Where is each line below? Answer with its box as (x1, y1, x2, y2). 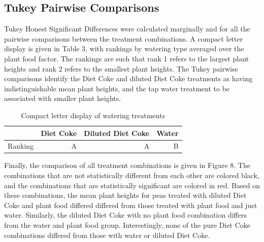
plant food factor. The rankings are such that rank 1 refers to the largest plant (4, 53, 249, 63)
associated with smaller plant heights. (4, 93, 121, 103)
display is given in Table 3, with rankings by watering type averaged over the (4, 43, 244, 54)
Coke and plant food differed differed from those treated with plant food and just (4, 199, 257, 210)
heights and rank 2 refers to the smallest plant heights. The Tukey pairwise (4, 63, 238, 74)
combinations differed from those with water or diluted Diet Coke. (4, 229, 210, 240)
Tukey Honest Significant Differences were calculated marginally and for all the (4, 23, 250, 34)
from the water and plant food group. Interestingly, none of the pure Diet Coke (4, 220, 251, 230)
